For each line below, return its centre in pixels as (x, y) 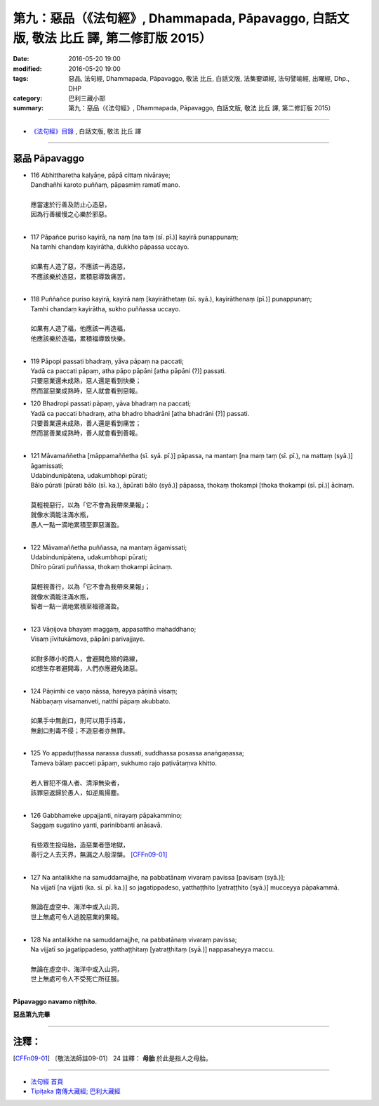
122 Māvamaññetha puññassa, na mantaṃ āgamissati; (109, 547)
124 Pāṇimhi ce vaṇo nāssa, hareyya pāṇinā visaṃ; (104, 691)
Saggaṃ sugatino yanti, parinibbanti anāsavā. (97, 825)
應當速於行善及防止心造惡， (71, 204)
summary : (28, 108)
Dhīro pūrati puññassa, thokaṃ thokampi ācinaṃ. (102, 567)
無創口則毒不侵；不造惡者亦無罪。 (80, 730)
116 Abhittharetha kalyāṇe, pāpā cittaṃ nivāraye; (101, 175)
